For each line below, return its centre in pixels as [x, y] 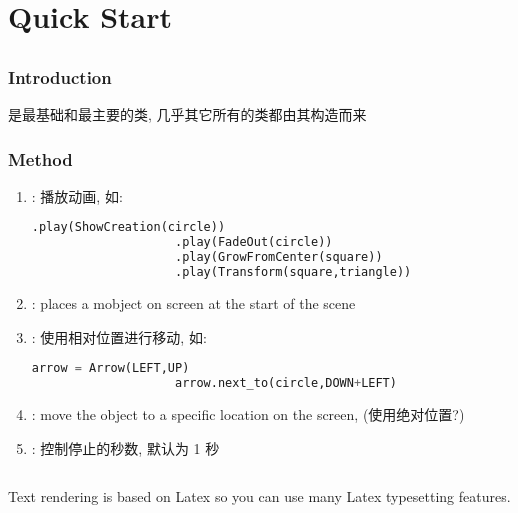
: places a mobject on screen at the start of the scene [193, 302]
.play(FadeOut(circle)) [253, 242]
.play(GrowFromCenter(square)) [278, 257]
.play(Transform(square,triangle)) [293, 272]
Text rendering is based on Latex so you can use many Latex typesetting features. [259, 496]
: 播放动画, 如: [77, 195]
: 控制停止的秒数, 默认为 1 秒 [125, 447]
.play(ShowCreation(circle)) [128, 227]
